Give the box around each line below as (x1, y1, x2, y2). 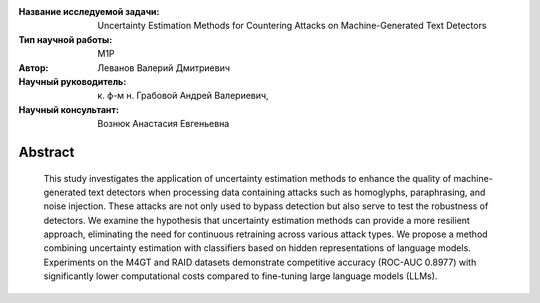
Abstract (18, 143, 75, 160)
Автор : (18, 61, 49, 74)
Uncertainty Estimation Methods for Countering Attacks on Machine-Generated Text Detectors (97, 20, 487, 32)
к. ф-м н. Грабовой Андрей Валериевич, (97, 90, 269, 102)
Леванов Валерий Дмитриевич (97, 61, 230, 74)
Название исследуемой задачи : (18, 6, 160, 17)
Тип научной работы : (18, 33, 113, 45)
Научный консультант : (18, 103, 120, 115)
